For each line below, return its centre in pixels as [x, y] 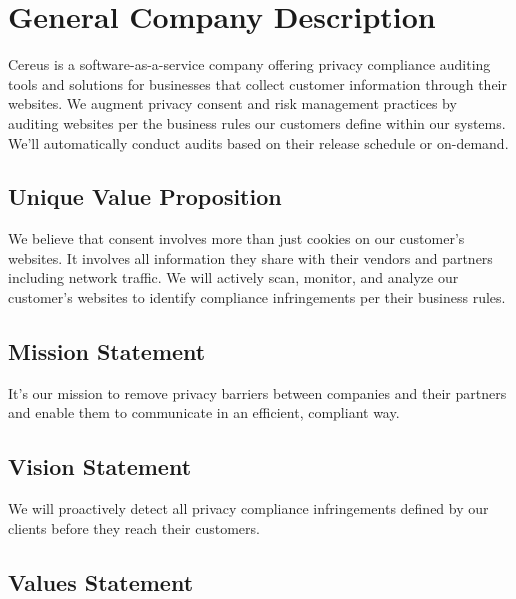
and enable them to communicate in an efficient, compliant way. [204, 412]
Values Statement [101, 581]
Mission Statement [107, 351]
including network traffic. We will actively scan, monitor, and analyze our [233, 277]
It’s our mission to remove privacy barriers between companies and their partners [257, 392]
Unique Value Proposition [145, 196]
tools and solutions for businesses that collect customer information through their [257, 83]
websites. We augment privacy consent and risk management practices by [232, 103]
